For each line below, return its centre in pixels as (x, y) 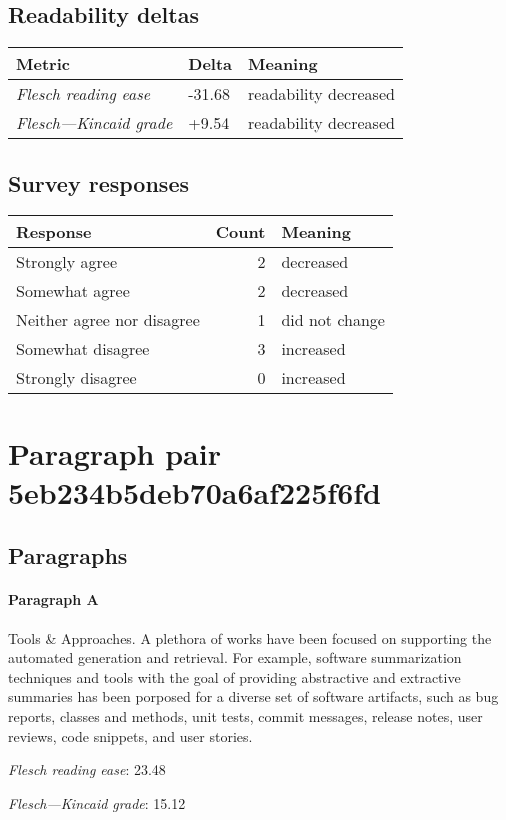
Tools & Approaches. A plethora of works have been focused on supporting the (250, 637)
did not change (333, 320)
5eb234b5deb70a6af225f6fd (194, 491)
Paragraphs (68, 555)
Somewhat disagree (83, 349)
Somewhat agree (73, 291)
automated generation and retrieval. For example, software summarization (235, 657)
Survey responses (98, 182)
